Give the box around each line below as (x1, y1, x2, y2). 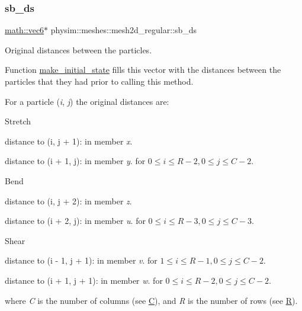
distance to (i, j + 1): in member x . (5, 134, 133, 147)
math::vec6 (5, 24, 44, 36)
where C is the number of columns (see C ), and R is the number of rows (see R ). (5, 294, 298, 306)
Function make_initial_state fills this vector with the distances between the (5, 63, 281, 76)
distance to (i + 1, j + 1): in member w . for (5, 274, 163, 286)
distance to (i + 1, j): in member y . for (5, 155, 146, 167)
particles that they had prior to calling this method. (5, 75, 194, 87)
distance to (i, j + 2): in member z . (5, 194, 132, 207)
